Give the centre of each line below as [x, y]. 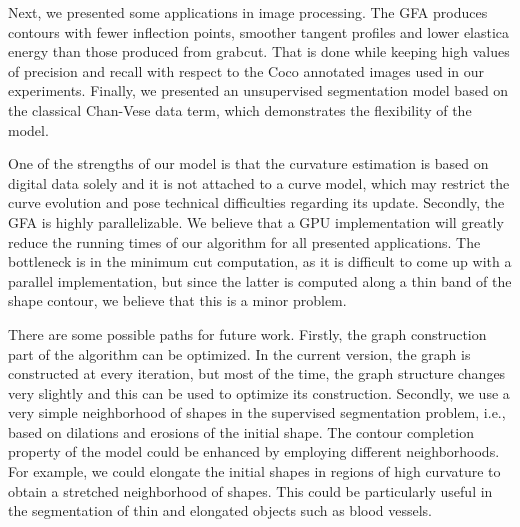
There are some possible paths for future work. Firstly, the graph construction [247, 333]
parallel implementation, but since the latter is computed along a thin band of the [260, 280]
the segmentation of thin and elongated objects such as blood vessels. [220, 510]
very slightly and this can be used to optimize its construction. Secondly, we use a [259, 392]
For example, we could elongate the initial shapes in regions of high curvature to [254, 471]
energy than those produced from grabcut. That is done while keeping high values [259, 51]
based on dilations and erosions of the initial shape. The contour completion [241, 431]
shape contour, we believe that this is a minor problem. [177, 300]
